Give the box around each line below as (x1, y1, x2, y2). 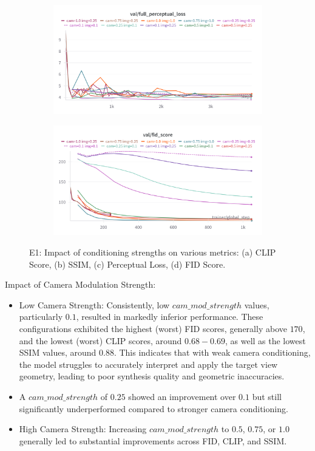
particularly (19, 310, 63, 323)
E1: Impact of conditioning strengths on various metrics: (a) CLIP (29, 245, 276, 258)
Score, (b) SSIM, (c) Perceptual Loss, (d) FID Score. (29, 257, 226, 270)
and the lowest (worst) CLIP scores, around (19, 334, 182, 347)
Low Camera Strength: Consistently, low (19, 298, 170, 311)
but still (252, 390, 282, 402)
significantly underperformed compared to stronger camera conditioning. (19, 402, 288, 415)
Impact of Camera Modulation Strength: (5, 278, 156, 291)
